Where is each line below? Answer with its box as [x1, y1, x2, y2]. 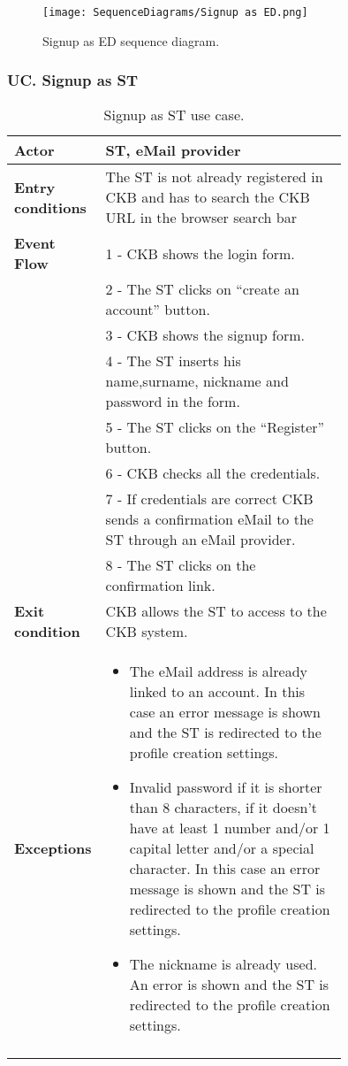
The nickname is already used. [129, 954, 317, 975]
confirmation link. [105, 575, 216, 596]
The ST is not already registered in [105, 166, 323, 188]
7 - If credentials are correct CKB [105, 488, 314, 510]
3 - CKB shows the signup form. [105, 325, 305, 346]
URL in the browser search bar [105, 207, 297, 228]
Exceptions [14, 838, 92, 859]
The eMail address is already [129, 661, 308, 682]
